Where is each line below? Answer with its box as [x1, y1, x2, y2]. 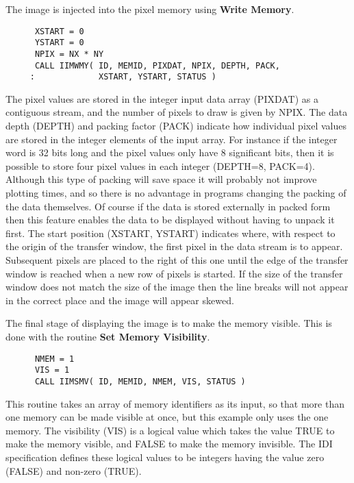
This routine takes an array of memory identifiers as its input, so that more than [5, 396, 344, 410]
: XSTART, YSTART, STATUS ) [29, 72, 216, 82]
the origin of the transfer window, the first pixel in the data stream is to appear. [5, 239, 343, 253]
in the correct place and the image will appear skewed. [5, 293, 234, 307]
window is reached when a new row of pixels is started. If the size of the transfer [5, 266, 343, 280]
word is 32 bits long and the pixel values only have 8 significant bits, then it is [5, 145, 334, 160]
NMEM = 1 [34, 354, 75, 364]
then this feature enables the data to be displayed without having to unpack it [5, 212, 335, 227]
